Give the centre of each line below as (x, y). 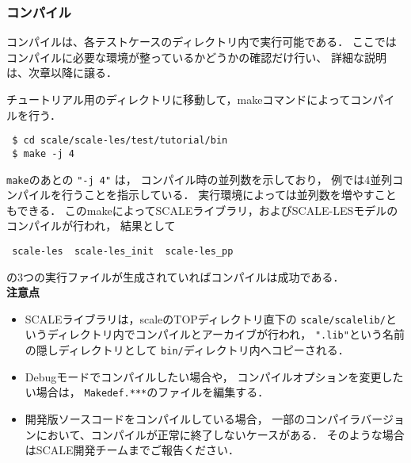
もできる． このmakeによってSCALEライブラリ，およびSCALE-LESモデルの (202, 210)
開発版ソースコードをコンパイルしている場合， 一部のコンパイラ (193, 419)
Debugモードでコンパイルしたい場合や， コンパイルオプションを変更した (214, 376)
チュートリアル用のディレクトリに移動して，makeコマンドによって (179, 99)
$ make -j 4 (43, 153)
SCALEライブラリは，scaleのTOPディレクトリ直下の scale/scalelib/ (205, 318)
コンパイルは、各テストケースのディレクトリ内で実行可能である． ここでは (202, 42)
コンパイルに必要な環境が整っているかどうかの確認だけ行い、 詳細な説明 (196, 57)
